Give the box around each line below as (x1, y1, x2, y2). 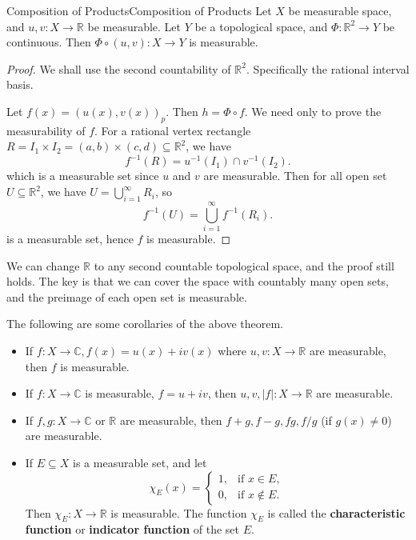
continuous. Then (6, 34, 91, 50)
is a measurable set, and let (73, 454, 207, 470)
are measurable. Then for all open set (203, 167, 387, 184)
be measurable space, (288, 2, 392, 18)
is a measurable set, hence (6, 230, 134, 246)
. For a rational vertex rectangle (94, 122, 251, 138)
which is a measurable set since (6, 167, 159, 184)
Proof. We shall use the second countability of (6, 60, 231, 77)
